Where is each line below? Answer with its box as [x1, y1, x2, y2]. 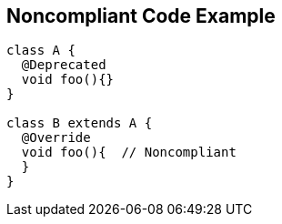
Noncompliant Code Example [6, 5, 276, 27]
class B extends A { [6, 116, 153, 131]
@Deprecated [21, 57, 106, 73]
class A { [6, 43, 76, 58]
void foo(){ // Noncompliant [21, 145, 237, 160]
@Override [21, 130, 91, 146]
